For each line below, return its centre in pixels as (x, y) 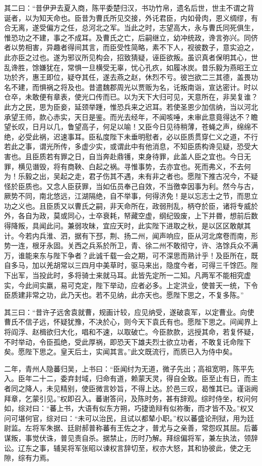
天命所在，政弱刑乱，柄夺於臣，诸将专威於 (187, 205)
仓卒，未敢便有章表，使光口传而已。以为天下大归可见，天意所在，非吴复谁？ (131, 97)
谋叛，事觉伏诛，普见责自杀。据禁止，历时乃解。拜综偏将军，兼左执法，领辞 (131, 437)
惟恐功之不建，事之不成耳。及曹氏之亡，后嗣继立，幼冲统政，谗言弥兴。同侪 (131, 37)
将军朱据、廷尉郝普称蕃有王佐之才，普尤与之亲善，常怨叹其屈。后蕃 (145, 428)
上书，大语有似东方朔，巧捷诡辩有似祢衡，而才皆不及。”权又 (155, 408)
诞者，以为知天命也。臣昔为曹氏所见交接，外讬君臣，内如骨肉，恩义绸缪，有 (131, 17)
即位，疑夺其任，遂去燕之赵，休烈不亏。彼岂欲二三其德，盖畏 (148, 77)
